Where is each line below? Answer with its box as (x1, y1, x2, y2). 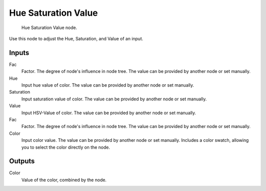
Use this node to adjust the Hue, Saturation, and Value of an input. (9, 35, 143, 41)
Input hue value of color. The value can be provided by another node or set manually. (21, 82, 195, 88)
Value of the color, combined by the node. (21, 177, 107, 183)
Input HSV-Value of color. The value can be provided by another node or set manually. (21, 110, 197, 116)
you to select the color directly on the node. (21, 144, 110, 150)
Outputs (9, 157, 35, 165)
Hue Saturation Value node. (21, 25, 77, 31)
